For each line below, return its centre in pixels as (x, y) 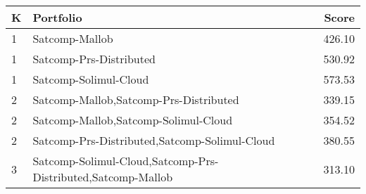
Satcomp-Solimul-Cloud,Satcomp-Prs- (126, 161)
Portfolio (57, 17)
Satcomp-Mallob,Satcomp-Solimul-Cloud (133, 120)
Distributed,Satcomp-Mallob (103, 177)
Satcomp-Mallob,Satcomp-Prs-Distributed (136, 99)
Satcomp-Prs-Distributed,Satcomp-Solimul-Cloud (154, 140)
